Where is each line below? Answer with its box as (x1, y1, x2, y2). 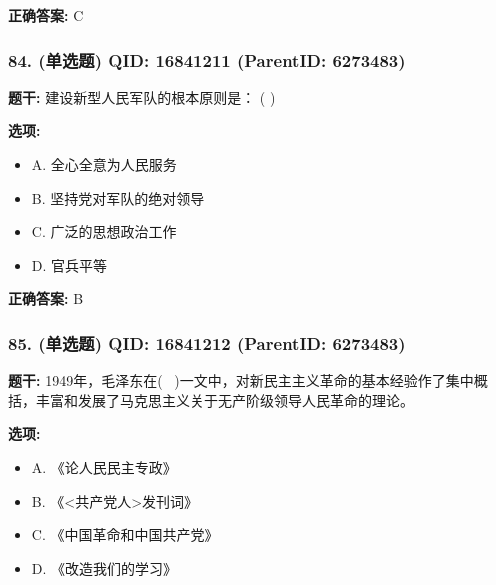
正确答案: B (8, 288, 84, 309)
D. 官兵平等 (31, 254, 108, 275)
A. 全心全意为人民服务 (31, 154, 177, 174)
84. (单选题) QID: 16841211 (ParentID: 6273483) (8, 47, 406, 72)
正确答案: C (8, 5, 84, 25)
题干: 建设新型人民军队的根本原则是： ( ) (8, 86, 276, 107)
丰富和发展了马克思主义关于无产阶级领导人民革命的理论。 (35, 389, 414, 410)
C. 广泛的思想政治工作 (31, 221, 177, 242)
